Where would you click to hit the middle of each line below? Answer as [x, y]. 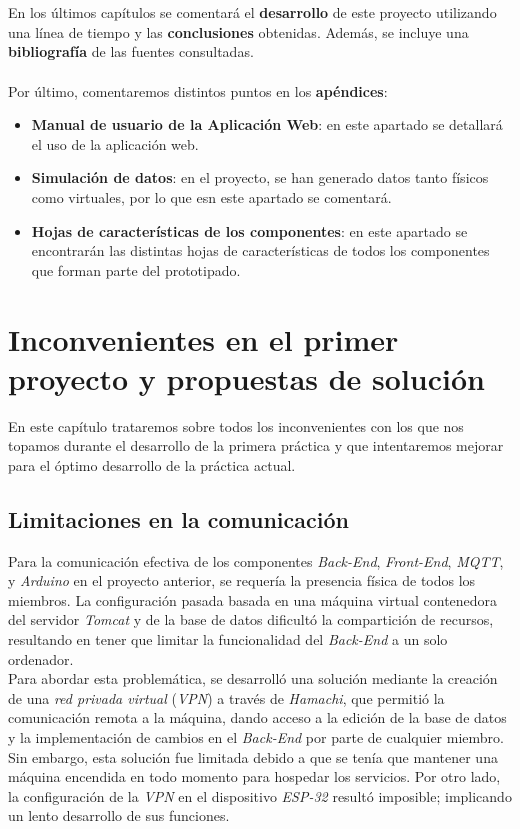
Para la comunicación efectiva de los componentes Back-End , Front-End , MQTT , [256, 560]
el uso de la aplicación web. [115, 143]
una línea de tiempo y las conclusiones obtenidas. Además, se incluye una [238, 31]
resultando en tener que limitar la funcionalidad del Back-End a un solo [228, 638]
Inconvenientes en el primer [203, 338]
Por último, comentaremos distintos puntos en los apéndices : [198, 90]
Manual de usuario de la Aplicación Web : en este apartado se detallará [267, 124]
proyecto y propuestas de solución [246, 377]
